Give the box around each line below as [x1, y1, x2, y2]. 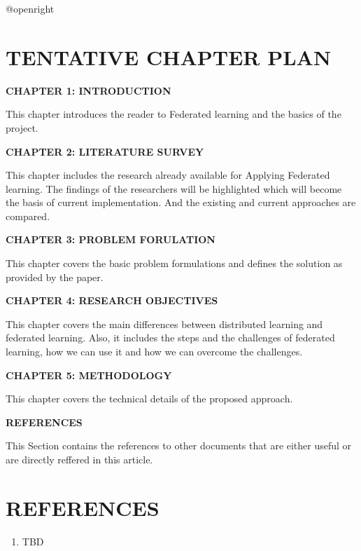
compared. [6, 208, 50, 223]
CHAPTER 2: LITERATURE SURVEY [6, 144, 204, 158]
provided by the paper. [6, 269, 104, 284]
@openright [6, 1, 55, 15]
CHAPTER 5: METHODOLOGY [6, 367, 172, 382]
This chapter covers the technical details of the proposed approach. [6, 391, 293, 406]
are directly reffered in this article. [6, 452, 153, 466]
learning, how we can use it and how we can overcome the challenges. [6, 344, 303, 359]
